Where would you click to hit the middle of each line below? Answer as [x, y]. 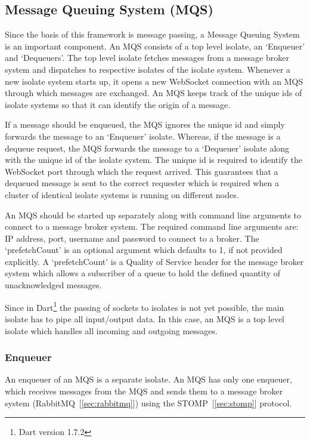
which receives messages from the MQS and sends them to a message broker [144, 391]
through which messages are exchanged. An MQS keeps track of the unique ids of [154, 93]
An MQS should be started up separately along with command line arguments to [153, 215]
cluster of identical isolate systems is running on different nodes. [122, 194]
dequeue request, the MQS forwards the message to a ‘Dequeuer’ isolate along [147, 148]
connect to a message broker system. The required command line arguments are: [152, 226]
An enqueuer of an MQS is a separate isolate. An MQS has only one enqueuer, [148, 379]
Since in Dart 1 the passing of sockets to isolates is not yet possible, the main [145, 306]
